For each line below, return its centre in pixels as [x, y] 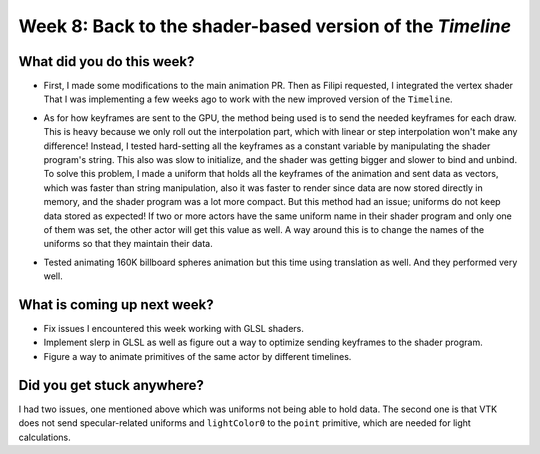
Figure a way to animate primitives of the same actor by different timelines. [197, 356]
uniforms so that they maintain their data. [128, 244]
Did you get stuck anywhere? [111, 385]
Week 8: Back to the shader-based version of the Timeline [265, 26]
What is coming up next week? [116, 304]
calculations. [44, 437]
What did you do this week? [106, 61]
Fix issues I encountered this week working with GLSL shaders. [174, 329]
